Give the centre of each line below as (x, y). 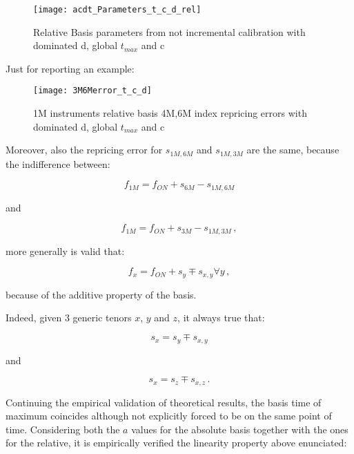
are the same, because (293, 150)
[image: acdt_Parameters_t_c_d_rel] (117, 10)
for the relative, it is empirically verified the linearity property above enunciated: (176, 443)
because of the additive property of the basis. (101, 294)
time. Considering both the (63, 429)
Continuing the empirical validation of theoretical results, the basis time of (164, 402)
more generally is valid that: (65, 250)
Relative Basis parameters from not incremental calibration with (169, 31)
